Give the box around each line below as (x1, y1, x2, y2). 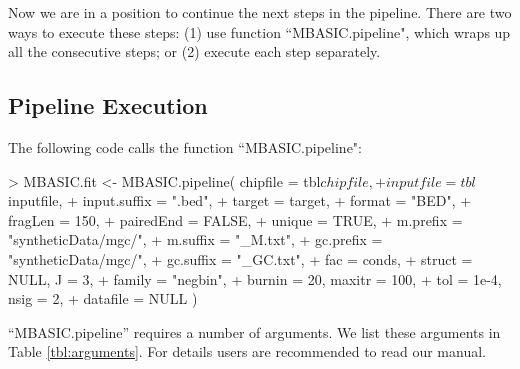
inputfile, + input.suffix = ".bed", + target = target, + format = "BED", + (8, 190, 472, 211)
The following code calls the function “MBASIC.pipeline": (8, 136, 362, 157)
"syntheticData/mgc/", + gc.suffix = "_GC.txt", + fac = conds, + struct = (8, 248, 473, 269)
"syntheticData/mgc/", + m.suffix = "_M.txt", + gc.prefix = (8, 229, 383, 250)
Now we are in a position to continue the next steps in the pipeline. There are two (8, 2, 512, 22)
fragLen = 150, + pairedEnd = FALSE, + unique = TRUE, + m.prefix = (8, 209, 463, 230)
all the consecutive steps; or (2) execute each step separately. (8, 41, 381, 62)
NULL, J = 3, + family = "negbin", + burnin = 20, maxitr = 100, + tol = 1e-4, (8, 268, 502, 289)
